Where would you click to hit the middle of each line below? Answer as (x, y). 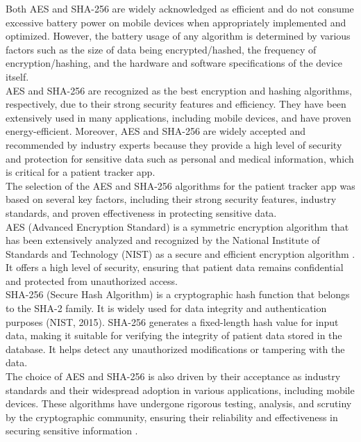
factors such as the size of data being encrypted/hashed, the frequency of (161, 49)
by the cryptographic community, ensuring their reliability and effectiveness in (172, 417)
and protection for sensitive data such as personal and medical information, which (180, 158)
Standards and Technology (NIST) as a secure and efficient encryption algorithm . (180, 253)
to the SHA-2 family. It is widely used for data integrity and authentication (166, 308)
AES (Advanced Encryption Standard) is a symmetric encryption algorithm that (177, 226)
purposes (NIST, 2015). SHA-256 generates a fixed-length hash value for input (172, 321)
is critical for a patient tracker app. (81, 172)
